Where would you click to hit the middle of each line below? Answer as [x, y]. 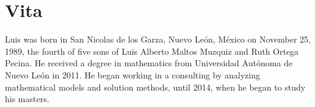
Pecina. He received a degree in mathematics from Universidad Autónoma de [149, 63]
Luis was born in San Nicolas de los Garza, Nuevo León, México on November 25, [158, 39]
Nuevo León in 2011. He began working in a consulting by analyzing [132, 74]
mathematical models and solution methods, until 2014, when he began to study [155, 87]
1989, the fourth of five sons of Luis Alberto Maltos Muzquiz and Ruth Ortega [152, 51]
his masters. [27, 99]
